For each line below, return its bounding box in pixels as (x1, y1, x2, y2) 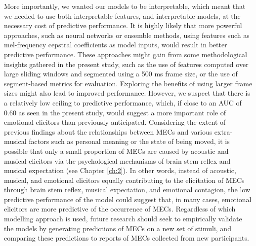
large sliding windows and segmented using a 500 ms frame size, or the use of (4, 69, 238, 79)
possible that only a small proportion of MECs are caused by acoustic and (4, 145, 229, 156)
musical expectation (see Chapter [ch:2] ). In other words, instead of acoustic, (4, 165, 236, 176)
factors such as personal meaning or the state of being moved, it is (29, 136, 230, 146)
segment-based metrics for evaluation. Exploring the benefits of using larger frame (4, 78, 253, 88)
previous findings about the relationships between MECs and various (4, 126, 213, 137)
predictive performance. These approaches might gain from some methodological (4, 49, 247, 59)
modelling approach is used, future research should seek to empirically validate (4, 213, 242, 224)
